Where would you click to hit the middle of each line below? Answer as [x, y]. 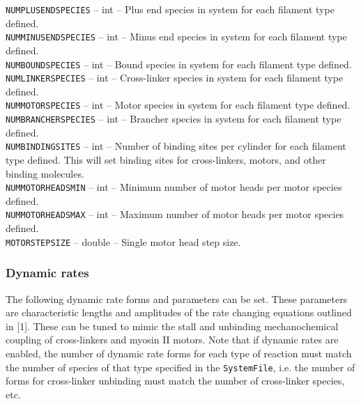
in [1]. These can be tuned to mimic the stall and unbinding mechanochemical [172, 326]
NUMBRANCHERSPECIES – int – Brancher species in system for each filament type [174, 119]
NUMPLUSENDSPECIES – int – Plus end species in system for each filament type [170, 9]
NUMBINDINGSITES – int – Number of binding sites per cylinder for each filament [176, 146]
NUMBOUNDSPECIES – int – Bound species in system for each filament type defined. [179, 64]
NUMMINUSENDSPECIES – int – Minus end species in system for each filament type [176, 37]
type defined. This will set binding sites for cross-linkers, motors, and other [166, 159]
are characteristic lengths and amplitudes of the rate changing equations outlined [179, 312]
